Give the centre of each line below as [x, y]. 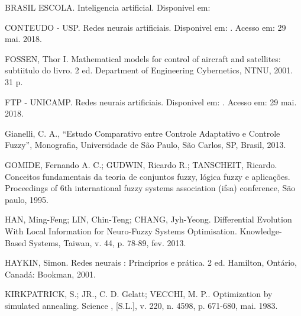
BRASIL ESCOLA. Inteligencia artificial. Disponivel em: [108, 7]
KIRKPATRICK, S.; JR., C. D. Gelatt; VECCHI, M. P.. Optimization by [139, 294]
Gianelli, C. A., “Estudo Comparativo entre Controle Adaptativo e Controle [143, 133]
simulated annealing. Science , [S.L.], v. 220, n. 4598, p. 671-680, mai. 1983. [141, 305]
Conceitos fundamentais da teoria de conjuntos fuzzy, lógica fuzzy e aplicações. [148, 176]
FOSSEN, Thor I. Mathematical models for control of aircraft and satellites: [143, 58]
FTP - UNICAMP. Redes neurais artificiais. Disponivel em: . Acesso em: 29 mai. [151, 101]
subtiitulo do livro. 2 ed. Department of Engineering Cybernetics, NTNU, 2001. [149, 70]
